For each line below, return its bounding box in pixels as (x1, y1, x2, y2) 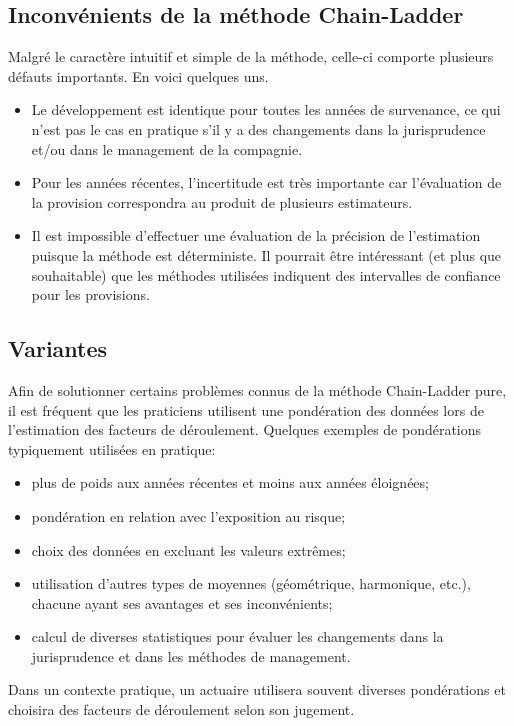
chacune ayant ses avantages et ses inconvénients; (31, 592, 333, 613)
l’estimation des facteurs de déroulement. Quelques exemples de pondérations (8, 419, 482, 440)
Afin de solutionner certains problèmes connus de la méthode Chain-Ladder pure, (8, 379, 507, 400)
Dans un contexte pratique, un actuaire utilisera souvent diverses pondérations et (8, 679, 506, 700)
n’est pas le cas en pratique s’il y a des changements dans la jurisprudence (31, 118, 486, 139)
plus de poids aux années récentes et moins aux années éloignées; (31, 472, 429, 493)
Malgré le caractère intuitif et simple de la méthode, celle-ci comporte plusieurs (8, 46, 494, 67)
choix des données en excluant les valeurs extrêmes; (31, 539, 346, 560)
